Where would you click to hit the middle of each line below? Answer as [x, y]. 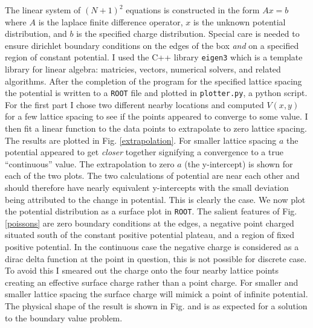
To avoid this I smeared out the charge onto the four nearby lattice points [142, 270]
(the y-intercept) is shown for [239, 163]
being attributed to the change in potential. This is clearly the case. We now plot [155, 199]
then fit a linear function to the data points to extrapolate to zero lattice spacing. [156, 128]
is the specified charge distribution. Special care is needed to [188, 34]
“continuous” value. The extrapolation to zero [90, 163]
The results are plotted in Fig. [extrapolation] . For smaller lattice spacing [141, 140]
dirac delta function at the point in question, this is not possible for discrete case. [156, 258]
